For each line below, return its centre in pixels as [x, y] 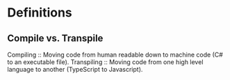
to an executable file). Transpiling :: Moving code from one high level [105, 62]
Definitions [40, 13]
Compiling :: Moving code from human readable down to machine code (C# [115, 54]
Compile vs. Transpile [55, 38]
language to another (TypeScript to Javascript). [75, 69]
